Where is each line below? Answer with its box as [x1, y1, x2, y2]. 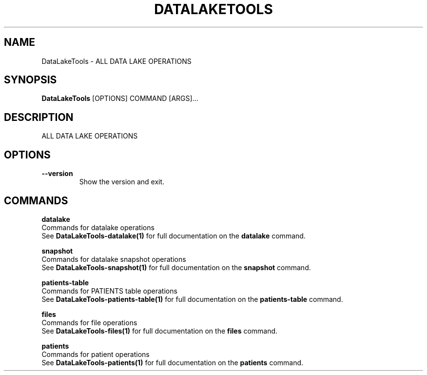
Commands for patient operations [41, 350, 150, 358]
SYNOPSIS [4, 74, 57, 86]
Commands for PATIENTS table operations [41, 286, 177, 295]
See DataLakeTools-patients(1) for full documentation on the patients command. [41, 358, 304, 367]
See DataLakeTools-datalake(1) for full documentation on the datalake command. [41, 231, 306, 240]
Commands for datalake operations [41, 223, 155, 232]
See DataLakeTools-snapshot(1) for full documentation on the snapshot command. [41, 263, 311, 272]
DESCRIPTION [4, 111, 74, 123]
